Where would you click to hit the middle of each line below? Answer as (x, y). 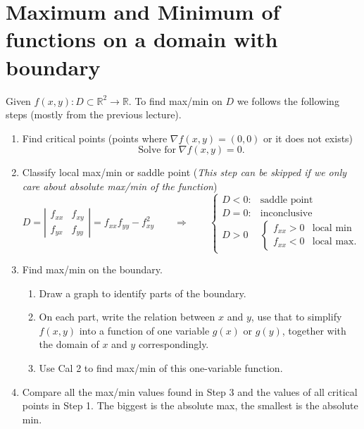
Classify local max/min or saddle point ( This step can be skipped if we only (184, 172)
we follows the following (288, 100)
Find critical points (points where (95, 138)
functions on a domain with (142, 39)
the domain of (69, 344)
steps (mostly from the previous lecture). (94, 114)
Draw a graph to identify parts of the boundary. (143, 293)
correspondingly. (174, 344)
